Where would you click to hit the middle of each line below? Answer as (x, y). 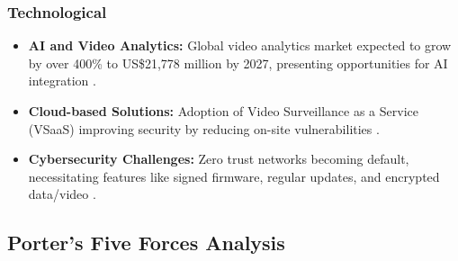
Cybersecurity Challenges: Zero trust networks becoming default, (219, 159)
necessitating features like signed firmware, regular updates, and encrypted (234, 176)
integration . (62, 81)
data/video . (62, 194)
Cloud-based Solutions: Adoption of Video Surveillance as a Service (223, 111)
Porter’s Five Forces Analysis (146, 243)
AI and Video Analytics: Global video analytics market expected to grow (240, 45)
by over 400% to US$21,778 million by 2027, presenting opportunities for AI (238, 63)
